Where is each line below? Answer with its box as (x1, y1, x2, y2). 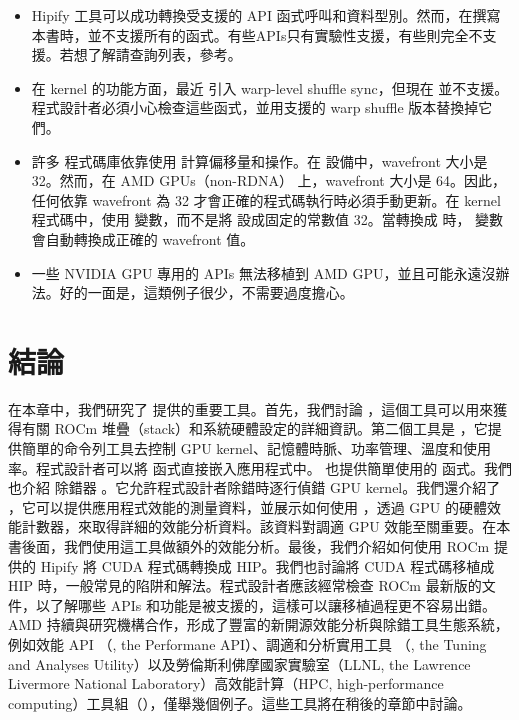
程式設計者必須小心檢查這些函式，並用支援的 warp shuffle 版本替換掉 (31, 97, 479, 118)
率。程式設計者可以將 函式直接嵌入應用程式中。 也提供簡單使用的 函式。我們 (8, 457, 512, 478)
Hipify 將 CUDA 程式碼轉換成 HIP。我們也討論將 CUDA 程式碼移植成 (40, 555, 495, 576)
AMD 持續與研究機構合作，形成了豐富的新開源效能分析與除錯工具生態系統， (8, 614, 509, 635)
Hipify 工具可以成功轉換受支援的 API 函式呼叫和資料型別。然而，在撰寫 (31, 5, 501, 25)
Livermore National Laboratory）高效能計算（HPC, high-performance (8, 673, 444, 694)
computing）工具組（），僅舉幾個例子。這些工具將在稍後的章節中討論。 (8, 692, 472, 713)
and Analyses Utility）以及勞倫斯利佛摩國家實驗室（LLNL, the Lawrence (8, 653, 471, 674)
